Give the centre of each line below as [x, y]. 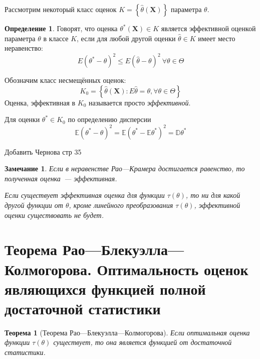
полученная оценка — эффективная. [61, 178]
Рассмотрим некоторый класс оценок [61, 9]
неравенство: [24, 48]
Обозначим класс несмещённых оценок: [65, 80]
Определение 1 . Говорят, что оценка [61, 28]
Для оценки [22, 119]
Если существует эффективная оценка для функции [85, 195]
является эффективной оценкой [208, 28]
